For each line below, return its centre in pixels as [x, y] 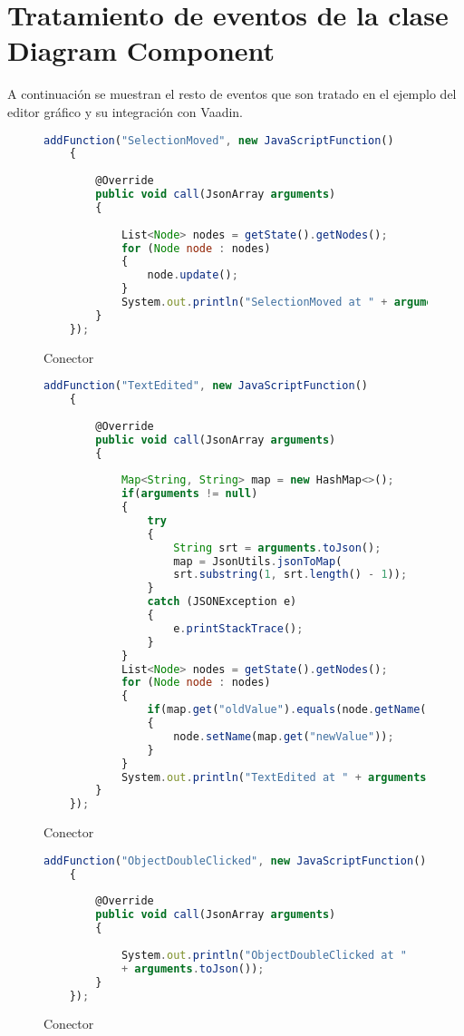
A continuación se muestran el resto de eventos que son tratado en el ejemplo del [232, 94]
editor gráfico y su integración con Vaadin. [125, 111]
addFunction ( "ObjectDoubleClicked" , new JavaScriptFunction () [235, 860]
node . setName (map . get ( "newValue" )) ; [284, 736]
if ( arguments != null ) [189, 494]
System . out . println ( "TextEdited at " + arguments [274, 777]
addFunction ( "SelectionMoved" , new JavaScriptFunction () [219, 140]
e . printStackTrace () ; [238, 628]
